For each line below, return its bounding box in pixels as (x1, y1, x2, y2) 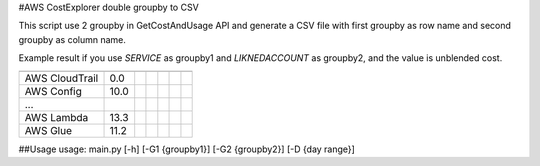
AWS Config (24, 84, 82, 98)
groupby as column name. (18, 33, 127, 45)
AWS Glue (24, 123, 72, 137)
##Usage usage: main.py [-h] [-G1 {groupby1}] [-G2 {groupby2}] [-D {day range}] (18, 143, 355, 155)
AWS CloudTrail (24, 71, 99, 85)
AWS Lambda (24, 110, 89, 124)
